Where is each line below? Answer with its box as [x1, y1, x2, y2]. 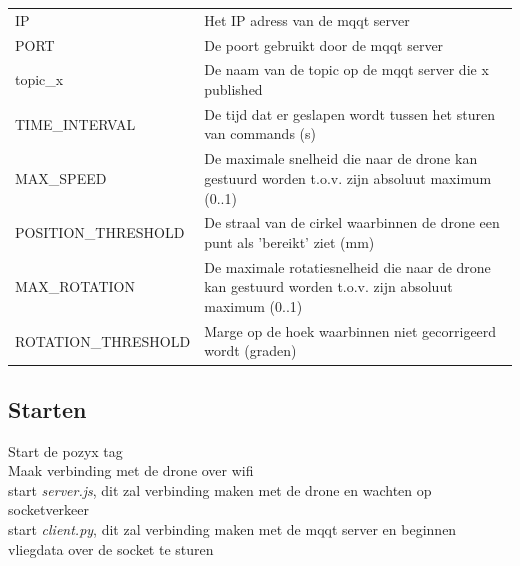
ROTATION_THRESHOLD [15, 330, 191, 351]
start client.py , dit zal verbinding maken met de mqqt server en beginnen [8, 519, 457, 540]
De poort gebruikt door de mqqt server [204, 34, 444, 55]
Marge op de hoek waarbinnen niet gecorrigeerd [204, 320, 497, 341]
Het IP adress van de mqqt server [204, 9, 410, 30]
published [204, 79, 263, 100]
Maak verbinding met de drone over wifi [8, 460, 254, 481]
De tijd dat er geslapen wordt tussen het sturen [204, 103, 495, 124]
